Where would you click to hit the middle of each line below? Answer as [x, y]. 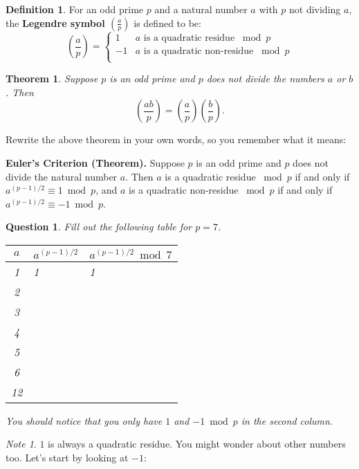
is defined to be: [167, 22]
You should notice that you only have [84, 420]
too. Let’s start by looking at [67, 457]
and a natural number [201, 9]
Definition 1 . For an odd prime [75, 9]
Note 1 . [21, 444]
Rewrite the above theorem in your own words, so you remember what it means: [176, 139]
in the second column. [287, 420]
